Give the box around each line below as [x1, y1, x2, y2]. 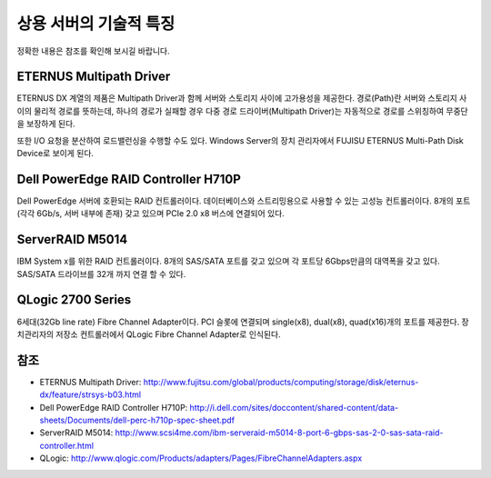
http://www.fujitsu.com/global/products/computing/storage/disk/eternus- [143, 376, 419, 387]
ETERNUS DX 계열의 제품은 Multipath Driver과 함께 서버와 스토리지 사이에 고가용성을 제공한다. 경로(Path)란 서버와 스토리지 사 [16, 93, 467, 104]
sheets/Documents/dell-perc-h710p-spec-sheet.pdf [39, 414, 235, 425]
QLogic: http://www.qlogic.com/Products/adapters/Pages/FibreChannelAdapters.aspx [39, 453, 363, 463]
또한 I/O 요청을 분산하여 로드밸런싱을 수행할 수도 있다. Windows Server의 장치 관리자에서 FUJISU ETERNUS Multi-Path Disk [16, 134, 464, 145]
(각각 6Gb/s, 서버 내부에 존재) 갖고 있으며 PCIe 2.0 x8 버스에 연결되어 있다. [16, 208, 286, 219]
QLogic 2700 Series [16, 292, 132, 308]
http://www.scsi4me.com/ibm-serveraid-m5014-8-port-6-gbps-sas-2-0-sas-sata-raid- [115, 427, 444, 438]
